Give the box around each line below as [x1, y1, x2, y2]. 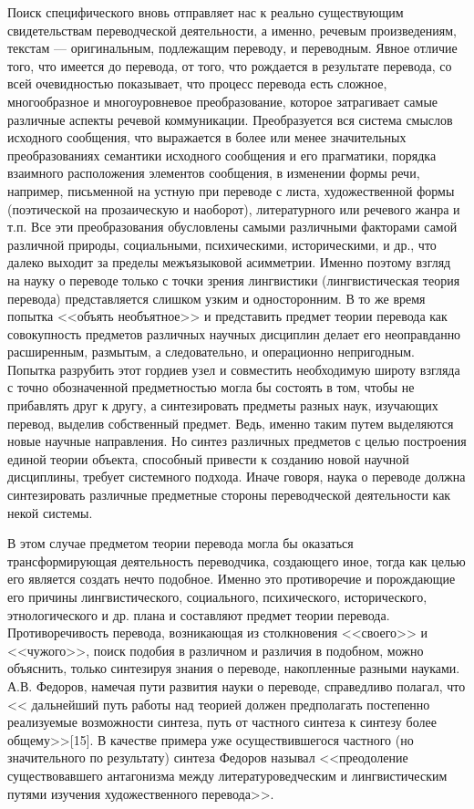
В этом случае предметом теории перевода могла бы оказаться [7, 534, 354, 553]
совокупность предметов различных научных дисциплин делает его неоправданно [7, 324, 461, 343]
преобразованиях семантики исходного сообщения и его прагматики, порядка [7, 145, 437, 164]
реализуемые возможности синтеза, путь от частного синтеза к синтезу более [7, 712, 437, 731]
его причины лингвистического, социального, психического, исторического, [7, 587, 428, 606]
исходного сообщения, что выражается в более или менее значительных [7, 128, 407, 147]
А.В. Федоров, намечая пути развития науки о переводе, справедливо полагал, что [7, 676, 466, 695]
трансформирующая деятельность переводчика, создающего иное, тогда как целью [7, 551, 466, 570]
